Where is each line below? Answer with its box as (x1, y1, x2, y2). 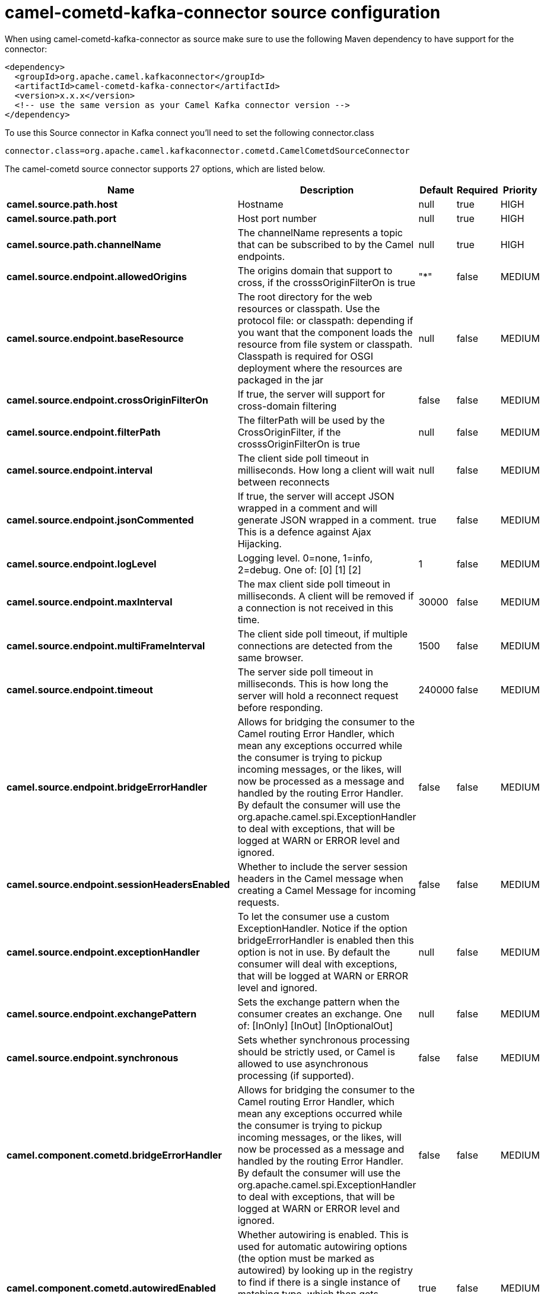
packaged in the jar (237, 373, 324, 386)
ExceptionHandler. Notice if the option (237, 922, 408, 934)
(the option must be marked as (237, 1252, 375, 1264)
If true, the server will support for (237, 388, 385, 400)
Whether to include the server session (237, 860, 408, 873)
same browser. (237, 651, 304, 664)
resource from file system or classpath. (237, 338, 413, 350)
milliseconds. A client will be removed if (237, 589, 414, 602)
